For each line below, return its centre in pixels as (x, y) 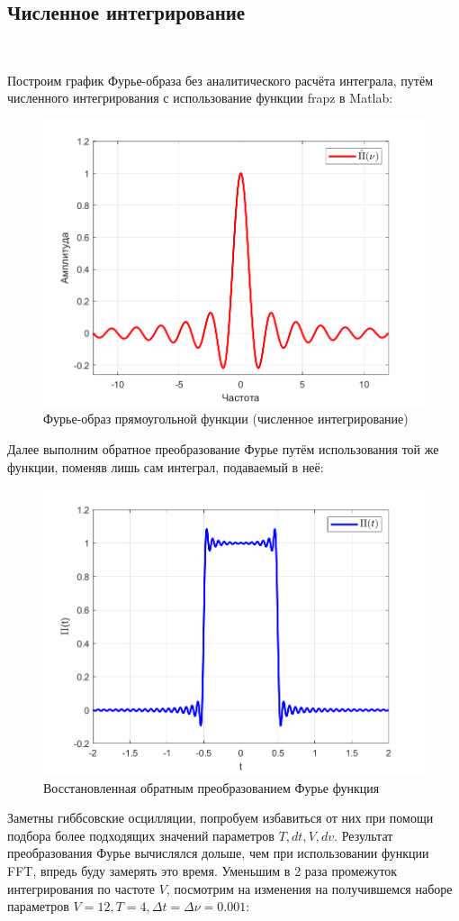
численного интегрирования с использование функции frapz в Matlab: (200, 98)
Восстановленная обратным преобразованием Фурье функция (211, 787)
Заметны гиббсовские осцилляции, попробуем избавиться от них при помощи (220, 818)
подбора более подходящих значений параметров (141, 835)
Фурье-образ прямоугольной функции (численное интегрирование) (226, 419)
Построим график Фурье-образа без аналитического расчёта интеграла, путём (220, 80)
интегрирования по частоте (81, 888)
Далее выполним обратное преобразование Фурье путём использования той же (223, 449)
